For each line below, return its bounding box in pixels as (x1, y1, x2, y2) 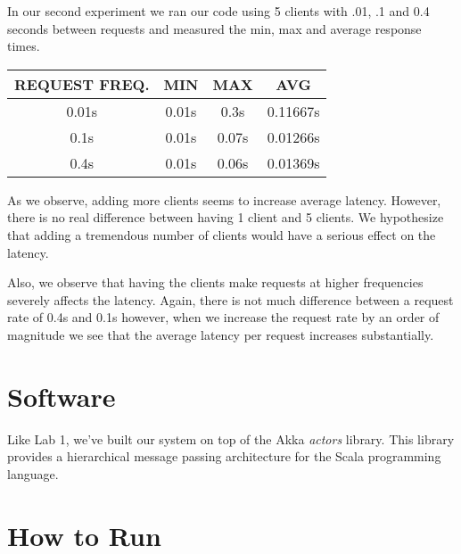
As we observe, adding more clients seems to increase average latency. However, (7, 190, 441, 209)
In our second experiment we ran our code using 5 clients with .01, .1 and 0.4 (7, 2, 430, 20)
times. (7, 37, 40, 55)
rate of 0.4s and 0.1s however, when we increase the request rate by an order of (7, 308, 440, 327)
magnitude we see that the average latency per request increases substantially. (7, 325, 434, 343)
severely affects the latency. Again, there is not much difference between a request (7, 290, 454, 309)
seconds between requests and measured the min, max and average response (7, 19, 422, 37)
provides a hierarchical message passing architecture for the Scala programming (7, 447, 441, 466)
